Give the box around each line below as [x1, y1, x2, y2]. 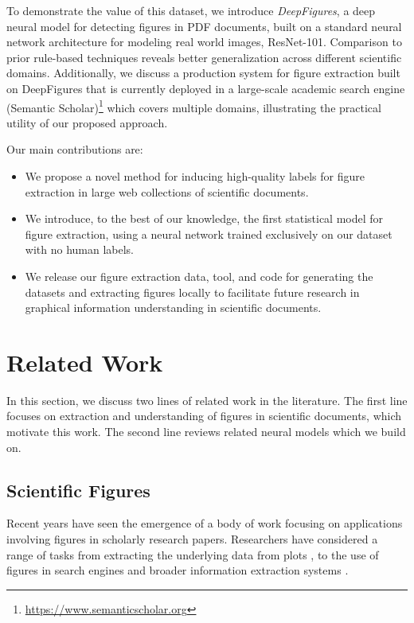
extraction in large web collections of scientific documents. [25, 183, 309, 200]
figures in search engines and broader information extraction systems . [6, 562, 349, 578]
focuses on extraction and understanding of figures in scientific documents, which [6, 407, 402, 424]
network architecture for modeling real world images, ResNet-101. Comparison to [6, 33, 402, 50]
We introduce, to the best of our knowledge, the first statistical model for [25, 210, 384, 227]
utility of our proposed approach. [6, 114, 168, 130]
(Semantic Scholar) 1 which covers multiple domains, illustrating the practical [6, 96, 381, 115]
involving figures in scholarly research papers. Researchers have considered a [6, 531, 378, 547]
